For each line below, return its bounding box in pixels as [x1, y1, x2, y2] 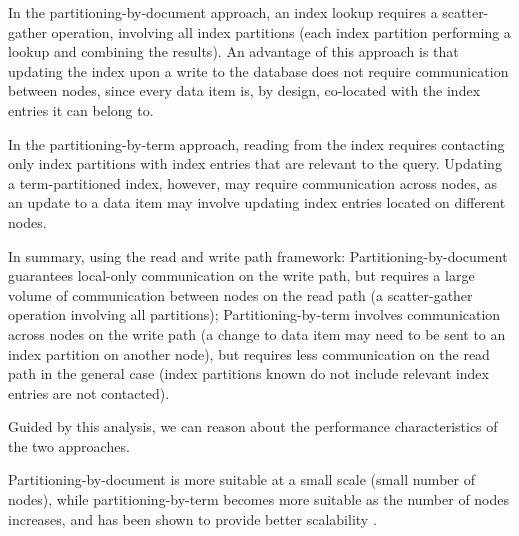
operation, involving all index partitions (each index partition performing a [51, 21, 511, 42]
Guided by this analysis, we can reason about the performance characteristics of [8, 416, 498, 437]
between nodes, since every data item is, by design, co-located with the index [8, 80, 481, 101]
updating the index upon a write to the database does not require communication [8, 60, 509, 81]
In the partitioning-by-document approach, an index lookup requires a [8, 2, 438, 22]
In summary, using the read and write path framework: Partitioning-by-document [8, 245, 508, 266]
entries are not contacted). [8, 382, 170, 403]
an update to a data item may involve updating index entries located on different [8, 192, 506, 213]
